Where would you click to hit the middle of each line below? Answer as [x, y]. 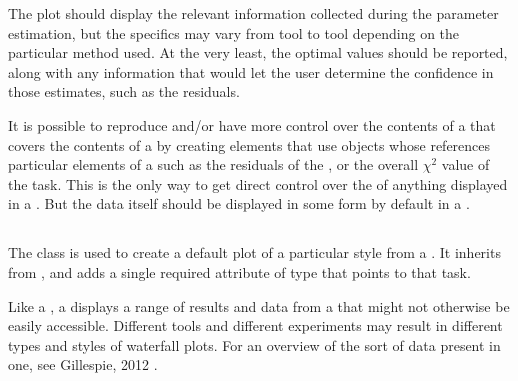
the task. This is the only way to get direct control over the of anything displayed [258, 183]
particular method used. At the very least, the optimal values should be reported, [258, 52]
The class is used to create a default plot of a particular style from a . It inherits [254, 252]
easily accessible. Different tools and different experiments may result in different [255, 325]
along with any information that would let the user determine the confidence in [251, 71]
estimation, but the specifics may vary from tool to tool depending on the [234, 32]
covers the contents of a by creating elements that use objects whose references [249, 144]
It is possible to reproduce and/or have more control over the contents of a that [252, 124]
